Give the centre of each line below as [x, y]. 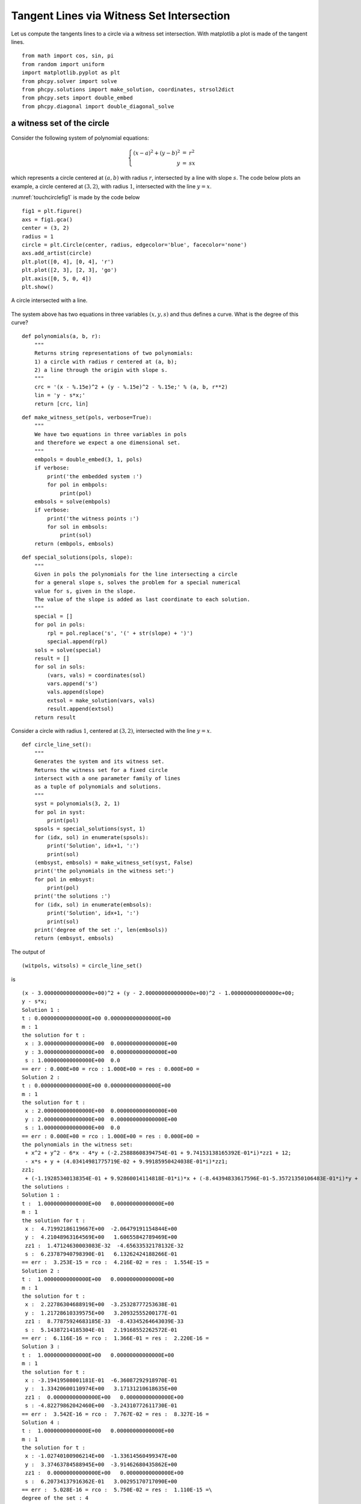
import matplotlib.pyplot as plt [71, 73]
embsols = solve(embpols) [73, 501]
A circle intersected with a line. [49, 300]
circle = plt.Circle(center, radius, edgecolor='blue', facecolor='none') [134, 245]
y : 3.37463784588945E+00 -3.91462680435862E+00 [101, 1464]
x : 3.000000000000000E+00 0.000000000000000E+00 [101, 1043]
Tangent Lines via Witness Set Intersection [121, 16]
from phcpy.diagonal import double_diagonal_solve [98, 106]
